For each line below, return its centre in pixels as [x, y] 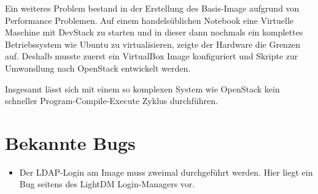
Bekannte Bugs [70, 142]
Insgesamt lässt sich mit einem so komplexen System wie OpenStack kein [142, 88]
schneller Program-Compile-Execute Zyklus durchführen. [111, 101]
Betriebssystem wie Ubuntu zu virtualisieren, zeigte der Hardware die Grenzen [153, 44]
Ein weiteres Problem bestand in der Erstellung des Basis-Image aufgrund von [152, 8]
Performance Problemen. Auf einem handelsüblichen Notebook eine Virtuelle [149, 20]
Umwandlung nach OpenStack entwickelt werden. [98, 68]
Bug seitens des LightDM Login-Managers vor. [107, 184]
